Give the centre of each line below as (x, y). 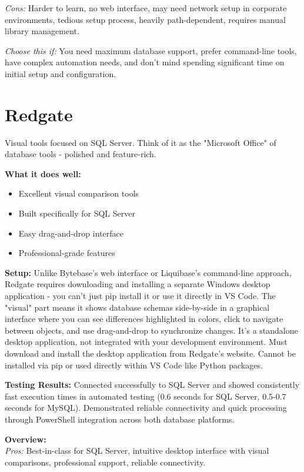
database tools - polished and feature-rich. (81, 154)
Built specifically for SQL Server (77, 213)
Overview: (26, 439)
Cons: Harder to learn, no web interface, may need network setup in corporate (146, 8)
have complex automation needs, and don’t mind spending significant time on (145, 62)
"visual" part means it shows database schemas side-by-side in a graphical (137, 307)
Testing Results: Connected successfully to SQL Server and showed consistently (152, 385)
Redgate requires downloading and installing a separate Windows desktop (138, 284)
